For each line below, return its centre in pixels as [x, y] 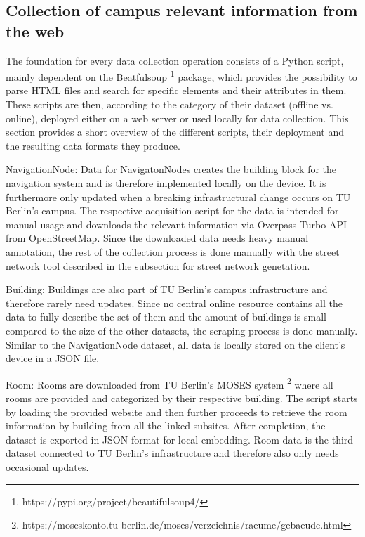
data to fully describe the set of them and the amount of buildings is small [166, 317]
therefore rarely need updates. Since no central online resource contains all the [174, 303]
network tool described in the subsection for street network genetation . [158, 265]
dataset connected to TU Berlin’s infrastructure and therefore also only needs [172, 453]
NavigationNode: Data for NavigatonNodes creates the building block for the [171, 169]
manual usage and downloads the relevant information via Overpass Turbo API [177, 224]
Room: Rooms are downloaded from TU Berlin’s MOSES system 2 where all [170, 383]
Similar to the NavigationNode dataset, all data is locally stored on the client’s [175, 344]
